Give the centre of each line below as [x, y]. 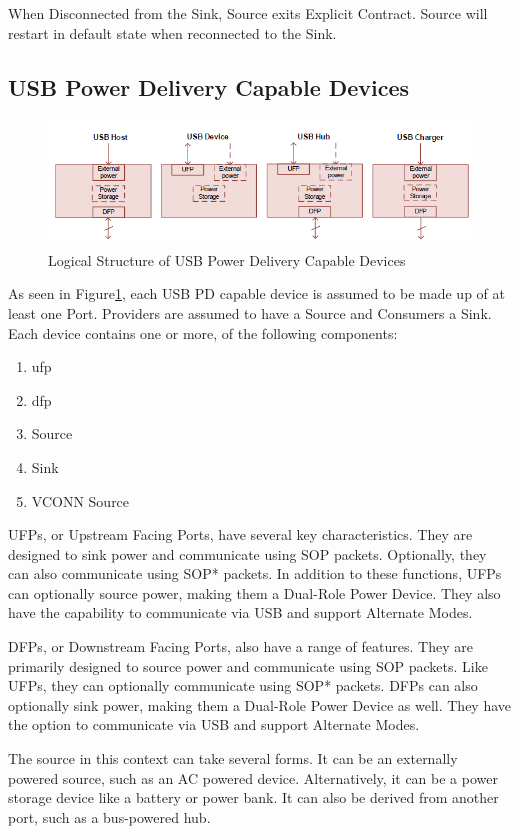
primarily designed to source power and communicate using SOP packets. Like [248, 665]
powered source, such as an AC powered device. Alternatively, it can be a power [253, 777]
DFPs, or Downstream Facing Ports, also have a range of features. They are [240, 646]
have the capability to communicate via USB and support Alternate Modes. [240, 612]
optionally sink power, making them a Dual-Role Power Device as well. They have [260, 704]
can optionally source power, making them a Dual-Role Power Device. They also [254, 592]
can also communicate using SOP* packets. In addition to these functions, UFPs [255, 573]
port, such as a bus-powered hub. [109, 816]
